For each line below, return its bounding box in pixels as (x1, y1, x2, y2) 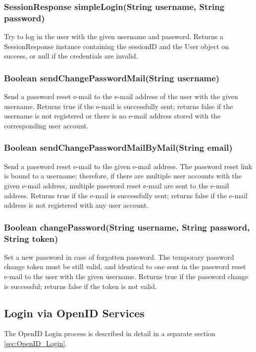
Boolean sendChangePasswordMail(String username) (4, 71, 220, 84)
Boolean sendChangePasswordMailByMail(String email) (4, 141, 233, 154)
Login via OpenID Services (4, 305, 145, 320)
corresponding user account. (4, 120, 89, 130)
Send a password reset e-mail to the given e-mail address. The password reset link (4, 161, 253, 171)
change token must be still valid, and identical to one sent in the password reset (4, 261, 246, 272)
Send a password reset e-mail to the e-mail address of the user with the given (4, 91, 238, 102)
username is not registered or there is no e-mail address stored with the (4, 111, 221, 121)
